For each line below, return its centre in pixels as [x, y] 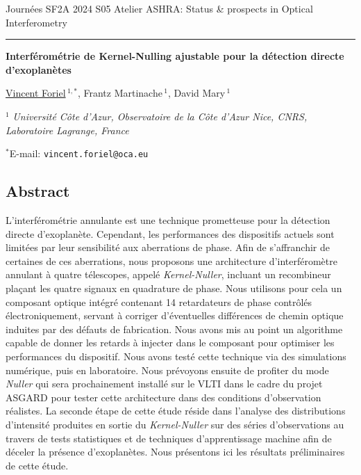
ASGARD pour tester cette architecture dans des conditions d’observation [163, 397]
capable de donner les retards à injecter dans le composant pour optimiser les [170, 343]
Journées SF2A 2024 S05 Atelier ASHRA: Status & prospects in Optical [159, 8]
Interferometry [36, 22]
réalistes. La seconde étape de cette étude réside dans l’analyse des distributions [176, 411]
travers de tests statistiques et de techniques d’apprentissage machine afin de [169, 438]
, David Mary [196, 93]
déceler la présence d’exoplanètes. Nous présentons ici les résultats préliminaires [175, 452]
